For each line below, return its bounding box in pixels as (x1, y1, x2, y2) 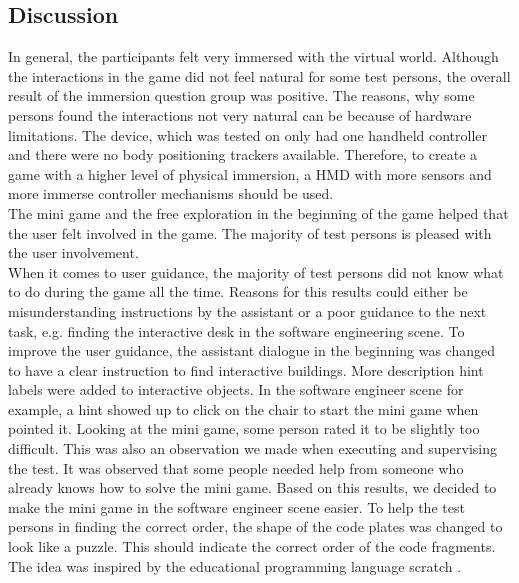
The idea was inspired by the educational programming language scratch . (8, 555, 462, 576)
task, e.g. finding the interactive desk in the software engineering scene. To (8, 320, 465, 341)
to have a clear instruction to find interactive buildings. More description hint (8, 359, 484, 380)
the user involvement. (8, 242, 139, 263)
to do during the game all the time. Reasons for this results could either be (8, 281, 468, 302)
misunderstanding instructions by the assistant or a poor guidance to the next (8, 300, 487, 321)
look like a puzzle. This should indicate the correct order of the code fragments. (8, 536, 496, 557)
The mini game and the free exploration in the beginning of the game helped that (8, 202, 509, 223)
